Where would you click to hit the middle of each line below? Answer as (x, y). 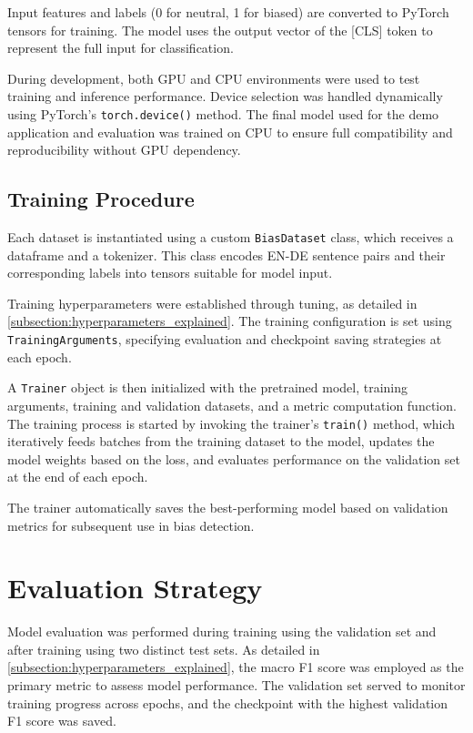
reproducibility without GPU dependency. (124, 150)
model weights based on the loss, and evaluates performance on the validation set (234, 458)
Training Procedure (101, 199)
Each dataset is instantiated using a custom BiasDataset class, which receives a (231, 237)
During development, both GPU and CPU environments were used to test (214, 78)
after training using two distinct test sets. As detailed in (164, 649)
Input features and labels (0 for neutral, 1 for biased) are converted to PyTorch (228, 12)
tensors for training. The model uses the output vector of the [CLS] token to (220, 30)
